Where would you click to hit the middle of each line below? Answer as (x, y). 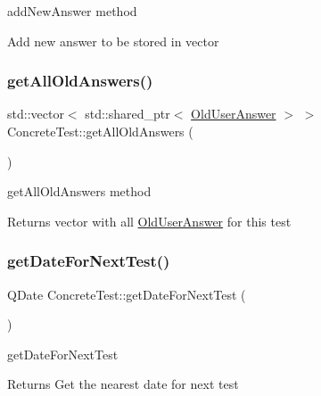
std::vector (36, 114)
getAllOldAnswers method (79, 191)
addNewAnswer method (72, 11)
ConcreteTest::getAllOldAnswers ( (100, 131)
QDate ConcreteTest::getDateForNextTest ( (127, 294)
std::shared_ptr (128, 114)
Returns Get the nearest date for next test (123, 384)
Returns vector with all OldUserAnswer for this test (149, 221)
